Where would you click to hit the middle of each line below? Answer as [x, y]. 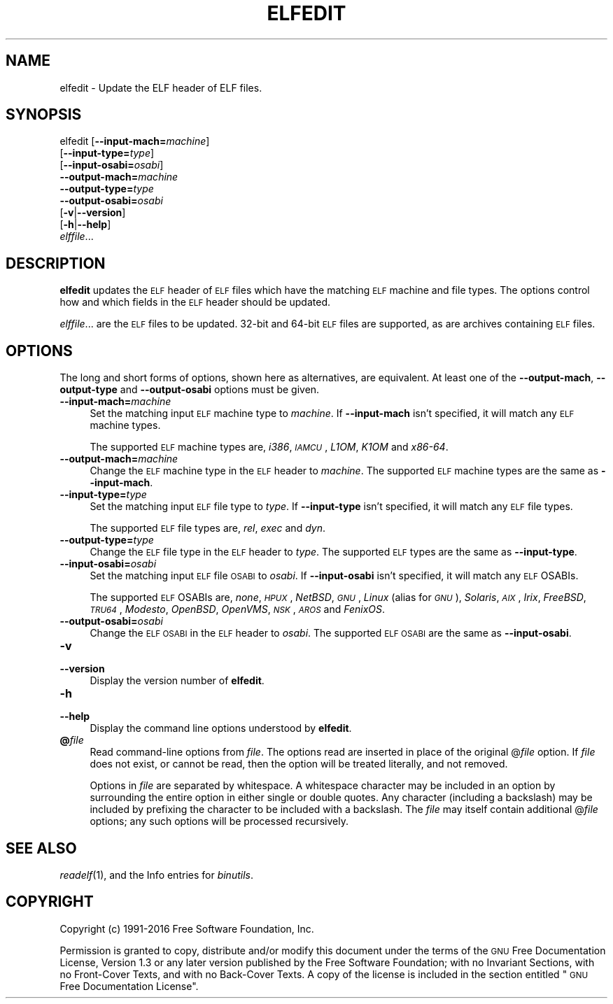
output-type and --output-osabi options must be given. [190, 390]
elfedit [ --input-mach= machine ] [135, 141]
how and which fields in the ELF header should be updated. [195, 302]
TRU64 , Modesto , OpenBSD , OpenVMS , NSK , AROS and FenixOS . [238, 609]
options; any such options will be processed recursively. [219, 821]
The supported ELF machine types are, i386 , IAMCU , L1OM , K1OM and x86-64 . [269, 447]
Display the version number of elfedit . [177, 681]
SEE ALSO [41, 848]
